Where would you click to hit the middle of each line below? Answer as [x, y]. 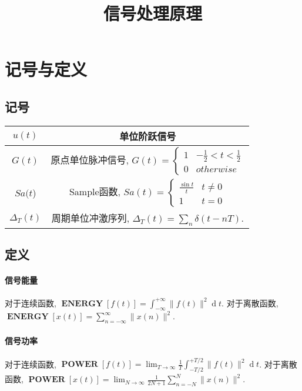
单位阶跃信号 [148, 136]
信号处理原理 [152, 13]
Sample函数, [95, 191]
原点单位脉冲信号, [90, 159]
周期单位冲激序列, [90, 218]
